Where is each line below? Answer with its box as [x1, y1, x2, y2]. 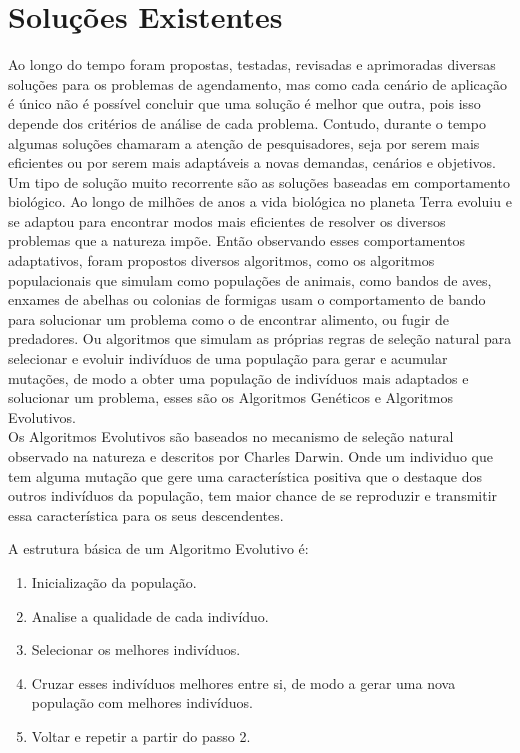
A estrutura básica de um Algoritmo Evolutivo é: [8, 538, 309, 559]
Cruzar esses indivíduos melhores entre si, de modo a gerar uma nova [31, 672, 456, 693]
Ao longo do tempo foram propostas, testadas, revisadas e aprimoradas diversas [8, 54, 496, 75]
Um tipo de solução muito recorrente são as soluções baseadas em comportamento [8, 171, 510, 192]
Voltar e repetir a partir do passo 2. [31, 725, 251, 746]
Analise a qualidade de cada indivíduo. [31, 605, 269, 626]
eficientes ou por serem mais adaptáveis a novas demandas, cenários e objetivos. [8, 152, 496, 173]
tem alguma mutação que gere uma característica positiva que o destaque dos [8, 465, 483, 486]
